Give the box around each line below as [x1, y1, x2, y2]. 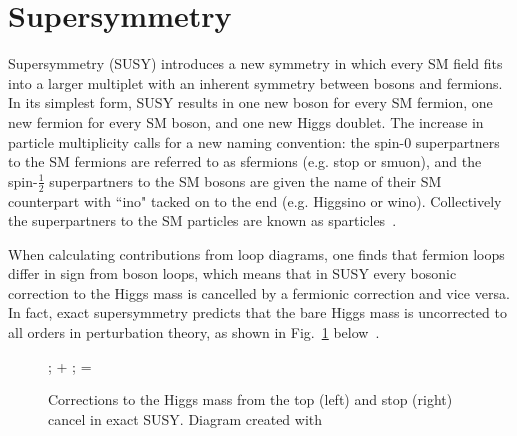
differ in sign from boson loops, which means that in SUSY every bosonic [8, 263, 457, 284]
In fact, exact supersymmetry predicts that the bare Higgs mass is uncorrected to [8, 302, 507, 323]
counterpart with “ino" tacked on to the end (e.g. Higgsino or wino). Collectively [8, 190, 502, 211]
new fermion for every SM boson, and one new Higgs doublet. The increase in [8, 111, 484, 132]
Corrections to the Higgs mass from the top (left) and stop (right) [48, 389, 453, 410]
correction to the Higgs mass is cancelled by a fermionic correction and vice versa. [8, 282, 510, 303]
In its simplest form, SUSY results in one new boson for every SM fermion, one [8, 92, 493, 113]
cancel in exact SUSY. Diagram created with [48, 408, 323, 429]
